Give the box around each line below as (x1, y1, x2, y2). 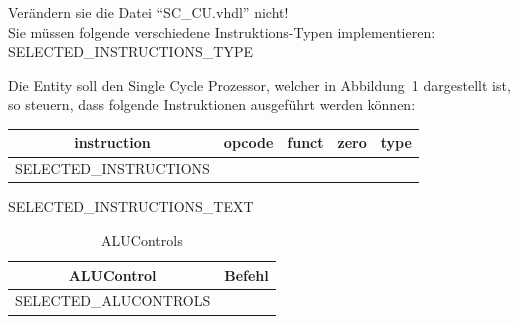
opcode (223, 132, 274, 153)
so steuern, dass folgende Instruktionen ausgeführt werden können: (8, 94, 416, 115)
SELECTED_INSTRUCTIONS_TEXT (8, 196, 254, 217)
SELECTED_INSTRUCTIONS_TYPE (8, 41, 254, 62)
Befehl (224, 264, 269, 285)
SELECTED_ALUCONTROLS (15, 290, 211, 311)
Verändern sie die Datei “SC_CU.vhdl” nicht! (8, 2, 289, 22)
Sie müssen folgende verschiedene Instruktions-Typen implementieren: (8, 21, 436, 42)
